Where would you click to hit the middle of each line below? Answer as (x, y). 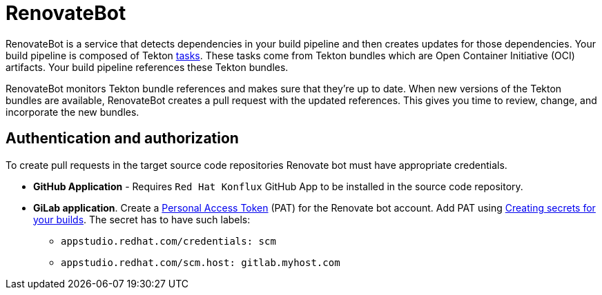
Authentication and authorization (122, 139)
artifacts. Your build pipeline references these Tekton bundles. (147, 67)
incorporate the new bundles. (72, 112)
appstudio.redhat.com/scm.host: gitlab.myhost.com (201, 262)
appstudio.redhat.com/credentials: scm (168, 241)
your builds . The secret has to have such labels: (142, 219)
